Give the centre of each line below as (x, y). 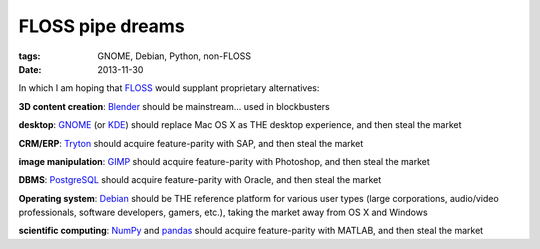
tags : (29, 56)
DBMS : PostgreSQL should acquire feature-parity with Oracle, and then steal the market (200, 180)
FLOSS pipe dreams (101, 26)
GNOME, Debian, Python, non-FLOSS (174, 56)
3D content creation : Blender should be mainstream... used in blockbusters (174, 106)
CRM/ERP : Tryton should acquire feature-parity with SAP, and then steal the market (191, 143)
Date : (30, 69)
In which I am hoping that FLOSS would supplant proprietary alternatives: (169, 88)
